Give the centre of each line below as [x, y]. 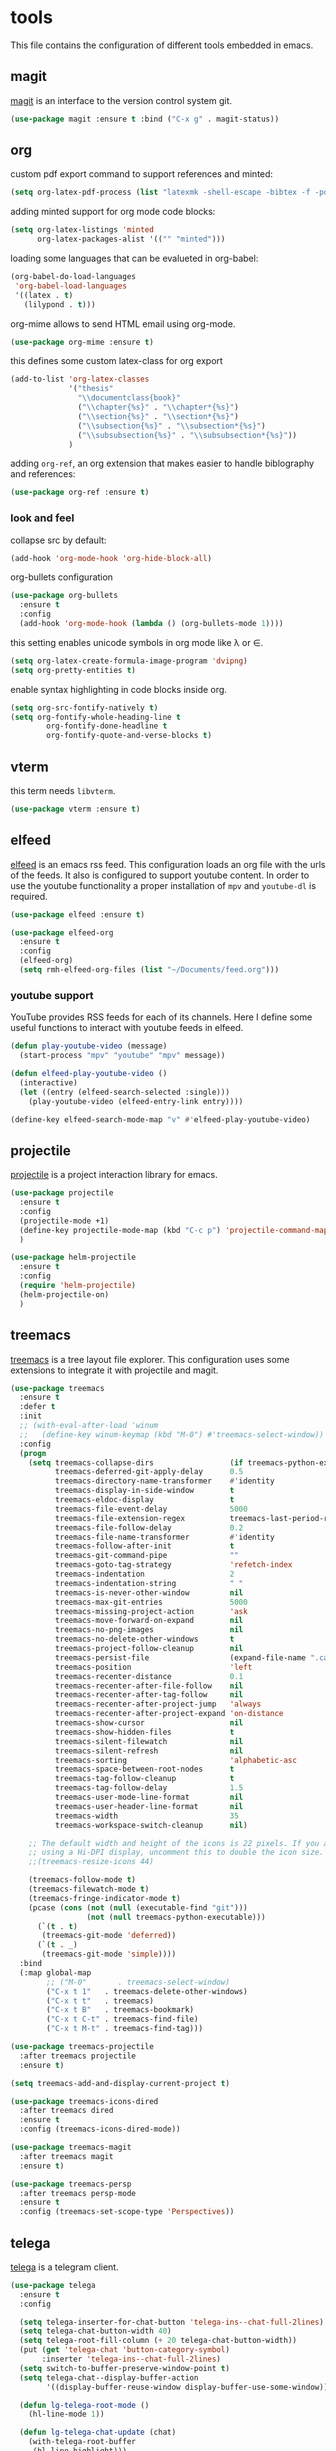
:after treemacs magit [66, 2156]
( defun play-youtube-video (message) [89, 1046]
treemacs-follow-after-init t [144, 1546]
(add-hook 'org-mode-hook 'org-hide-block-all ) [111, 558]
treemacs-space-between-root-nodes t [144, 1769]
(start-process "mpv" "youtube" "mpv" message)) [122, 1056]
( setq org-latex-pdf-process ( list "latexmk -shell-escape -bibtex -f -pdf [171, 192]
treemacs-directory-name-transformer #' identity [164, 1481]
